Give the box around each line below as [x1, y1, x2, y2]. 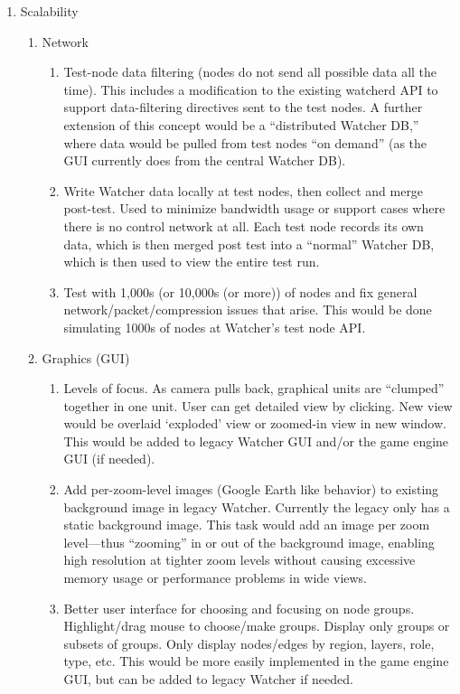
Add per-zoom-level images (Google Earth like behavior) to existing [63, 480, 439, 499]
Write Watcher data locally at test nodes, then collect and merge [63, 181, 424, 200]
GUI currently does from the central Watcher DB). [63, 151, 346, 170]
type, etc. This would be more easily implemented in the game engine [63, 652, 449, 671]
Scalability [20, 2, 79, 20]
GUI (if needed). [63, 449, 155, 468]
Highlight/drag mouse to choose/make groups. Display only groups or [63, 616, 450, 635]
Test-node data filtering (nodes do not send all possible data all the [63, 62, 437, 81]
